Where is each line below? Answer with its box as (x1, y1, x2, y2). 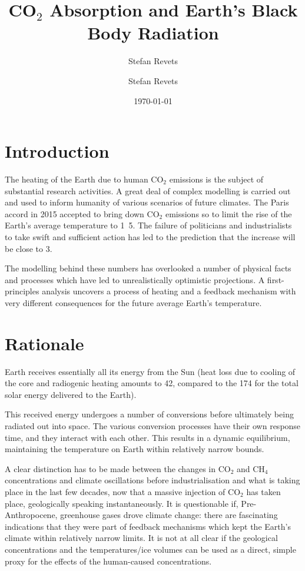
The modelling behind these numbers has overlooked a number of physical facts (5, 262, 291, 274)
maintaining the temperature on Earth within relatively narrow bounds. (5, 443, 264, 455)
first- (267, 273, 284, 285)
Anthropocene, (5, 509, 58, 521)
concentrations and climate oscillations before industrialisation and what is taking (5, 474, 300, 486)
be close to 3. (5, 242, 52, 254)
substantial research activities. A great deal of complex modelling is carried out (5, 184, 291, 197)
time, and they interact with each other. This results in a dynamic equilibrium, (5, 431, 290, 443)
